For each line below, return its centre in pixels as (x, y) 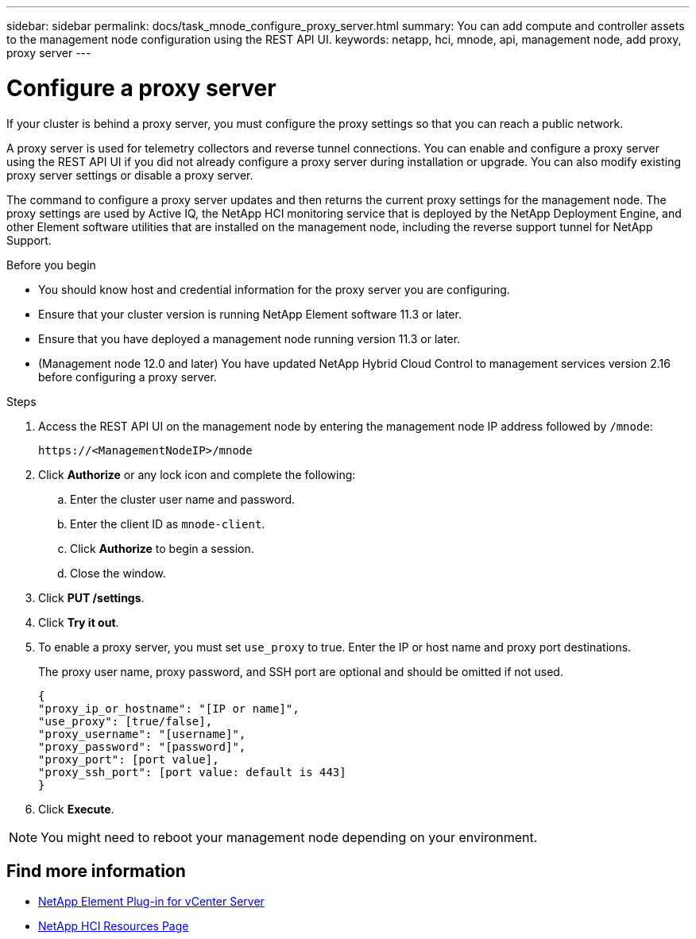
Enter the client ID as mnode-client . (168, 524)
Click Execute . (76, 809)
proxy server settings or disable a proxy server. (130, 175)
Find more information (96, 871)
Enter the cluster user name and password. (183, 499)
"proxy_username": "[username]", (142, 734)
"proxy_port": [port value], (129, 759)
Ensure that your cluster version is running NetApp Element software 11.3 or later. (250, 314)
